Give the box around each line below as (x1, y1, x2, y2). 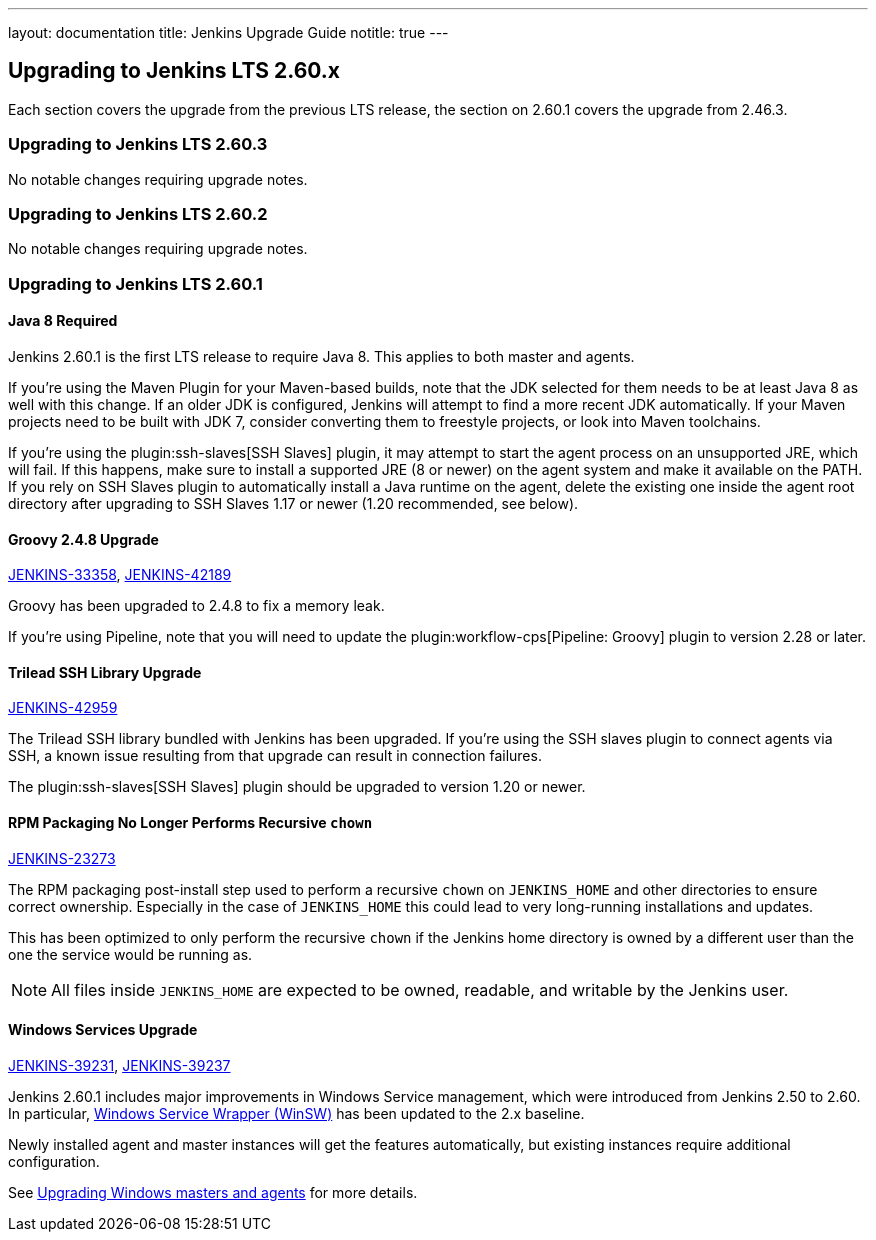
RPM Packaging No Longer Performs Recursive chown (8, 813, 373, 831)
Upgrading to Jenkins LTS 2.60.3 (8, 134, 268, 155)
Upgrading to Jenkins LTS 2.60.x (8, 58, 341, 84)
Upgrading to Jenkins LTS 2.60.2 (8, 203, 268, 224)
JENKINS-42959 (8, 699, 118, 717)
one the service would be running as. (8, 945, 253, 963)
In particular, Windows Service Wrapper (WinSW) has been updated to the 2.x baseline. (8, 1104, 585, 1122)
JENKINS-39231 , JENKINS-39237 (8, 1056, 231, 1074)
